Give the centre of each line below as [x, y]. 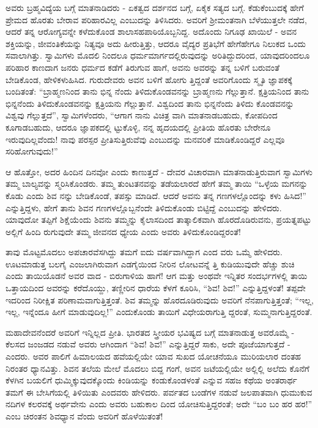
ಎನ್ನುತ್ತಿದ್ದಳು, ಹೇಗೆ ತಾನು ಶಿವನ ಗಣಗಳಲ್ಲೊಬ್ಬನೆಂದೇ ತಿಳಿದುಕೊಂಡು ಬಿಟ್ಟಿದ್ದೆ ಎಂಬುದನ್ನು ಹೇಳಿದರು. [144, 207]
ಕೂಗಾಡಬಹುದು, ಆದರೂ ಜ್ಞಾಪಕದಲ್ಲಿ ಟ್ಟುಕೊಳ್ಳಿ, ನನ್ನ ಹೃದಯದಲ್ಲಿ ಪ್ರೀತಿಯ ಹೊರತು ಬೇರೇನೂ [138, 127]
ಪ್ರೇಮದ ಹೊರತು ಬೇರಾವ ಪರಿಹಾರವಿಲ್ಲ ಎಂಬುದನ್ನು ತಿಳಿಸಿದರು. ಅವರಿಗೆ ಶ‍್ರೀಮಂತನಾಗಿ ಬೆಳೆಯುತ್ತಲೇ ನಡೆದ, [156, 19]
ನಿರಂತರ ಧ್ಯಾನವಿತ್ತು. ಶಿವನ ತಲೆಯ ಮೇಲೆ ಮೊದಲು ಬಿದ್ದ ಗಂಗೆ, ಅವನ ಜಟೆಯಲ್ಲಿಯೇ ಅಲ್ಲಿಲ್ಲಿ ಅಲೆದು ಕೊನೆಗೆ [157, 368]
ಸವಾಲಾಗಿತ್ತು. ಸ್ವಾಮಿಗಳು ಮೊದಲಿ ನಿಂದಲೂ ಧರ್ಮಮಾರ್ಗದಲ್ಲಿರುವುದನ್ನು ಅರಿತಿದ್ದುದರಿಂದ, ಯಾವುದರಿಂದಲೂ [158, 55]
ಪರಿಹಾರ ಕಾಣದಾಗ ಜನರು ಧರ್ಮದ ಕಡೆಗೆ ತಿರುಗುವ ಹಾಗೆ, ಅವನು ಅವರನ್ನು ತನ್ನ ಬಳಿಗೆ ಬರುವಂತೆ [143, 67]
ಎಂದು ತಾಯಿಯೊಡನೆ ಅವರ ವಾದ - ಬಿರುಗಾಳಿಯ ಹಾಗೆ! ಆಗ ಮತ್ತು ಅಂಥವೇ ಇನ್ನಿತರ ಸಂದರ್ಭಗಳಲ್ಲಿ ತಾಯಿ [157, 276]
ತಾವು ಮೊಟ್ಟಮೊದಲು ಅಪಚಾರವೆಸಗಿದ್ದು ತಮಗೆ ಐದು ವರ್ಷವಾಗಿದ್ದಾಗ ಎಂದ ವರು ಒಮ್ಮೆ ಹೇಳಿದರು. [144, 252]
